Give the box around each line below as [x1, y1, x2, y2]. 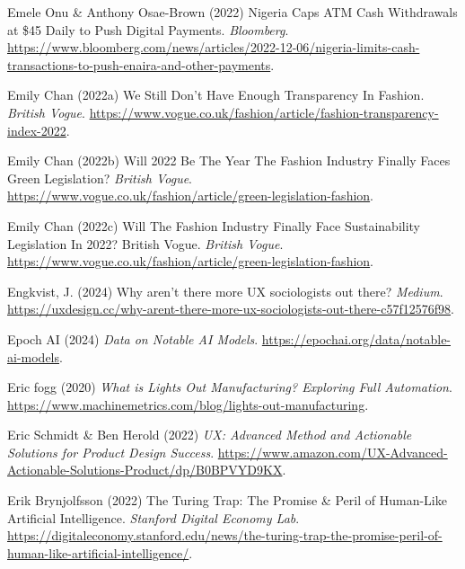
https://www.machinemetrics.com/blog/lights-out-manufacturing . [7, 395, 369, 413]
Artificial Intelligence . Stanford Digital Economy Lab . [7, 508, 300, 527]
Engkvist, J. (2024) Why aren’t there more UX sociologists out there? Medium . [7, 281, 443, 300]
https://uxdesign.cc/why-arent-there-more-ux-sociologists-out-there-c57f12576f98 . [7, 299, 454, 318]
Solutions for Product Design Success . [7, 442, 215, 461]
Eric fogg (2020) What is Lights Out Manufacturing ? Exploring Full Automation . [7, 378, 452, 396]
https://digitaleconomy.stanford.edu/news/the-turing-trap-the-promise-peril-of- [7, 526, 443, 545]
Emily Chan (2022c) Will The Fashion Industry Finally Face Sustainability [7, 216, 421, 235]
